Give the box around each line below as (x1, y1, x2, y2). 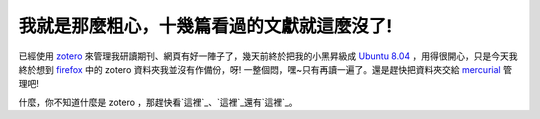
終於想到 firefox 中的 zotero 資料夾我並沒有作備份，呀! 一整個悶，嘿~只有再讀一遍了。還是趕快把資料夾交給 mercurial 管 (18, 63, 512, 75)
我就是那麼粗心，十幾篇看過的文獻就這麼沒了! (18, 15, 393, 37)
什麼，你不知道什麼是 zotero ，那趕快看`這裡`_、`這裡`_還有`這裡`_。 (18, 96, 299, 108)
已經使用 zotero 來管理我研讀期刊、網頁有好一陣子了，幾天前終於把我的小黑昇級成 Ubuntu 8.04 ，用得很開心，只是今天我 (18, 50, 518, 62)
